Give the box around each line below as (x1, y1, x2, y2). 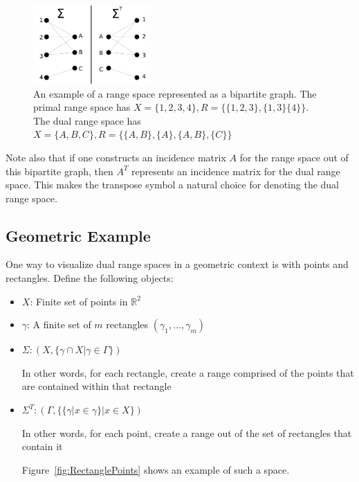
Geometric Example (6, 224, 151, 246)
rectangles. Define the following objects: (6, 271, 174, 285)
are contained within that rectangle (21, 379, 172, 393)
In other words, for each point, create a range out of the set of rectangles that (21, 425, 352, 440)
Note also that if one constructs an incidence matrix (6, 150, 226, 164)
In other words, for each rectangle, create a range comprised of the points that (21, 365, 354, 380)
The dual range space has (33, 113, 141, 127)
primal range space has (33, 100, 131, 114)
